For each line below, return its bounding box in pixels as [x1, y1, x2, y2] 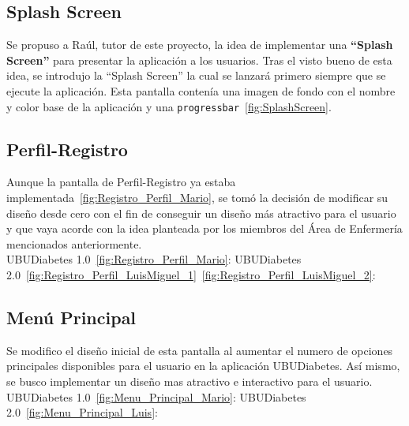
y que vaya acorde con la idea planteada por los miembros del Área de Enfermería [6, 220, 403, 237]
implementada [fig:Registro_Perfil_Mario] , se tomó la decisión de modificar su [6, 189, 388, 206]
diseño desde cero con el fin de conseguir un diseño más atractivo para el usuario [6, 204, 396, 221]
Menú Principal [6, 305, 137, 329]
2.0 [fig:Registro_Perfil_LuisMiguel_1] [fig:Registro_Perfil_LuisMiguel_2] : [6, 267, 376, 282]
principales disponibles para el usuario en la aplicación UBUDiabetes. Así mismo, [6, 357, 400, 374]
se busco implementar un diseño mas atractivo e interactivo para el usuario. [6, 372, 373, 389]
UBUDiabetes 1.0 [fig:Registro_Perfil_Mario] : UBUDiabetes [6, 251, 302, 267]
